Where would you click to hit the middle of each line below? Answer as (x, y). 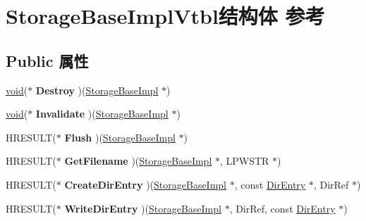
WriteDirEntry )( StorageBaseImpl (143, 208)
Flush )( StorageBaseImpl (120, 137)
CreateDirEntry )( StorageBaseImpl (146, 184)
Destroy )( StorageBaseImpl (97, 90)
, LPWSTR (244, 161)
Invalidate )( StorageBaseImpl (102, 114)
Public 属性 (47, 60)
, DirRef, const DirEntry (282, 208)
